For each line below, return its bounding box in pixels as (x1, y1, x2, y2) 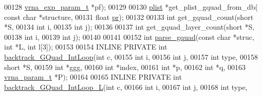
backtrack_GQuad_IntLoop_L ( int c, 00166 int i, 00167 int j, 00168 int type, (4, 81, 248, 92)
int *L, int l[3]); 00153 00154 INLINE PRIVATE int (4, 41, 167, 52)
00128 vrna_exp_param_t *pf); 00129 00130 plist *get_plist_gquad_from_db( (4, 2, 258, 12)
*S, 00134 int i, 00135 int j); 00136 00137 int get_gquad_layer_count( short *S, (4, 21, 255, 32)
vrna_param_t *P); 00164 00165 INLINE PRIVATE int (4, 71, 182, 82)
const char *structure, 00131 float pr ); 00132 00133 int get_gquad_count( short (4, 11, 254, 22)
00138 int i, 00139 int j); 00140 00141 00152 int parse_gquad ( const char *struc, (4, 31, 254, 42)
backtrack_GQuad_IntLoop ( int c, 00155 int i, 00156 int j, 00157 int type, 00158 (4, 51, 258, 62)
